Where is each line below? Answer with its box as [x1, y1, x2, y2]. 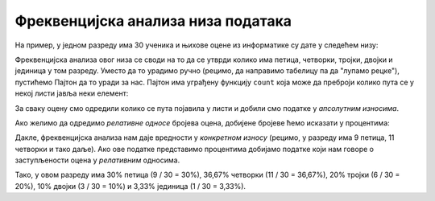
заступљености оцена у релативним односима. [14, 155, 180, 165]
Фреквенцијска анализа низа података [14, 12, 292, 30]
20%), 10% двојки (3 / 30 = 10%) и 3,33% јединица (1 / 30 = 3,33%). [14, 181, 246, 191]
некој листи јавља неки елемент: [14, 88, 129, 98]
